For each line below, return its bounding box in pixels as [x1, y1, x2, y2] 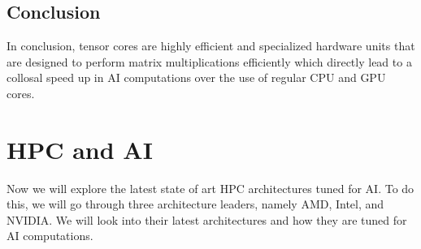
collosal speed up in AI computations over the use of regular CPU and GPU [7, 69, 386, 86]
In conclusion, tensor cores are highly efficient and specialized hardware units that [7, 37, 415, 54]
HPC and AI [7, 132, 153, 165]
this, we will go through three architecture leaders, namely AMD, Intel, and [7, 195, 384, 213]
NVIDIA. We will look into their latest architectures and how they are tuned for [7, 211, 407, 228]
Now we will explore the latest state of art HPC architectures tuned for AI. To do [7, 179, 414, 196]
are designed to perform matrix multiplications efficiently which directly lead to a [7, 53, 412, 70]
